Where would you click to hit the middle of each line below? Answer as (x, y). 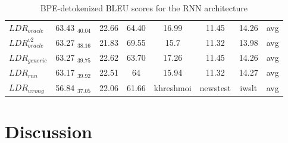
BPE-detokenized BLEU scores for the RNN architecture (144, 8)
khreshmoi (173, 87)
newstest (215, 87)
